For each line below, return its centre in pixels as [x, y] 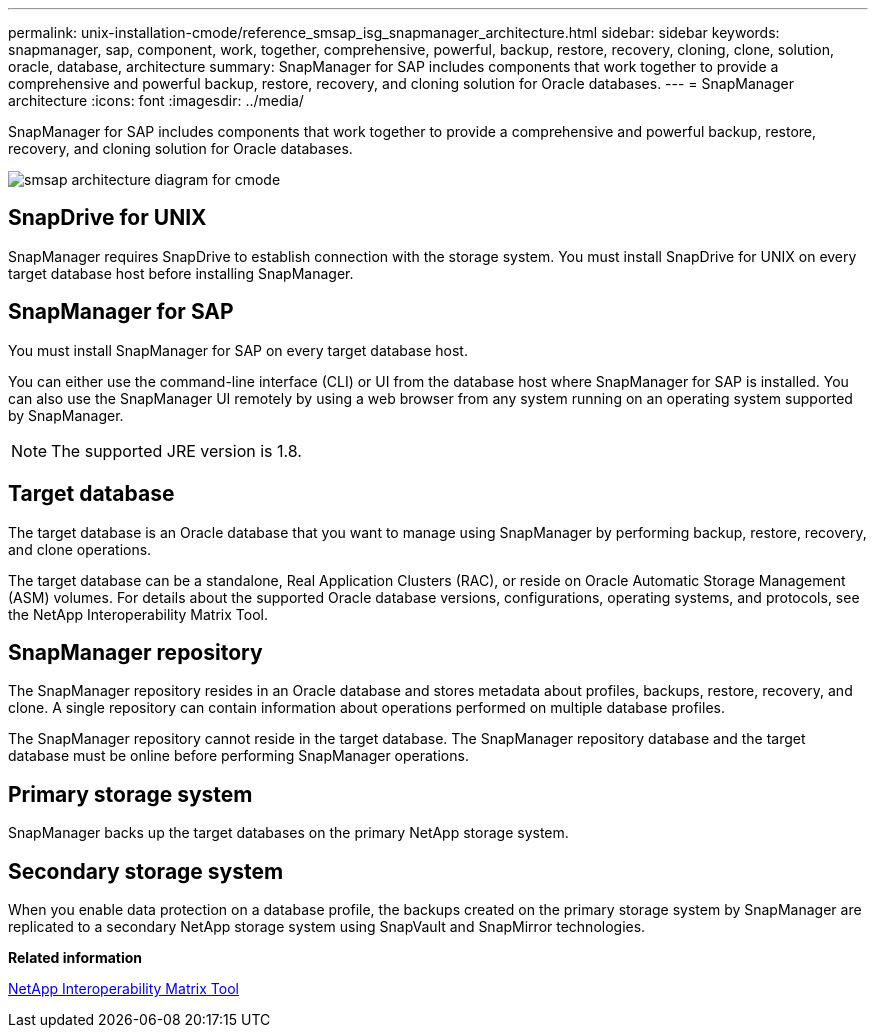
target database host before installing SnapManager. [181, 273]
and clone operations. [80, 549]
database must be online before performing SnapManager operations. [238, 756]
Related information [75, 958]
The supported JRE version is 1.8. [176, 450]
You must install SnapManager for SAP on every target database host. [238, 350]
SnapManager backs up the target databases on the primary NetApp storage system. [288, 833]
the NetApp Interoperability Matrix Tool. [138, 614]
